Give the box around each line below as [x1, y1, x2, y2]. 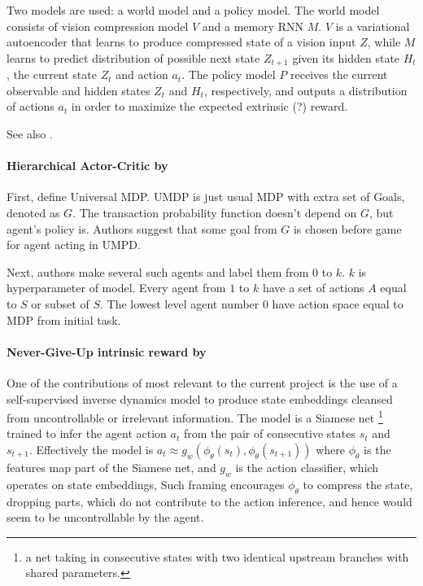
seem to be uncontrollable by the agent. [7, 509, 204, 526]
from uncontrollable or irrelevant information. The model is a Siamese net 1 [7, 407, 383, 426]
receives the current [290, 66, 388, 83]
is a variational [335, 17, 410, 34]
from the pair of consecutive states [183, 425, 355, 442]
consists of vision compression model [7, 17, 189, 34]
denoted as [7, 204, 60, 221]
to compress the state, [303, 475, 413, 492]
